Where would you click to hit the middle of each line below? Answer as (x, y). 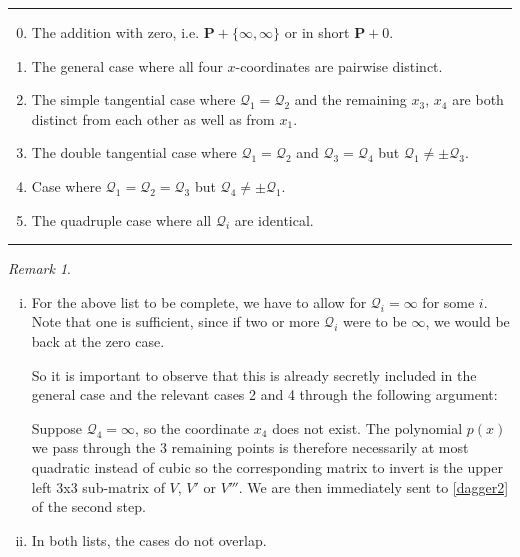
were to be (374, 321)
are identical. (274, 219)
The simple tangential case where (133, 99)
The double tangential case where (134, 152)
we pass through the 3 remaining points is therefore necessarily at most (250, 447)
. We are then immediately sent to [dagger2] (373, 486)
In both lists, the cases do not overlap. (149, 539)
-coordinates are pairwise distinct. (339, 65)
